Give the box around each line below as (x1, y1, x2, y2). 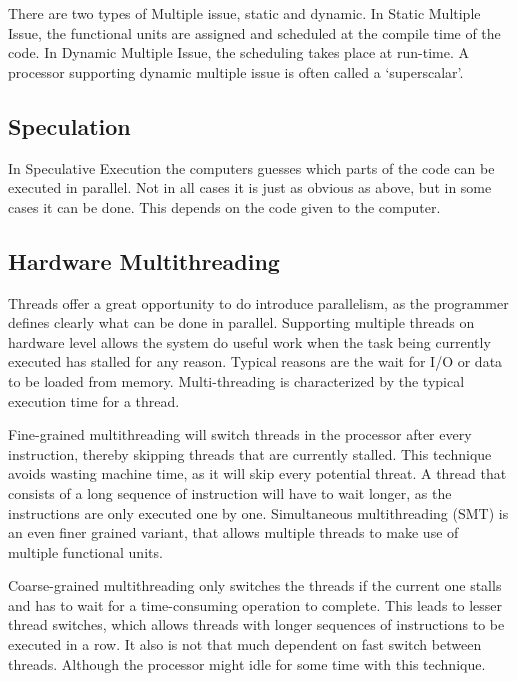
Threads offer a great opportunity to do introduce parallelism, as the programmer (8, 292, 509, 313)
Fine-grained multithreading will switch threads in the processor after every (8, 424, 472, 445)
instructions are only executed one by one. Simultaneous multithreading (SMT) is (8, 502, 509, 523)
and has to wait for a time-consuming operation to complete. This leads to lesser (8, 594, 503, 615)
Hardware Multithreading (8, 245, 280, 276)
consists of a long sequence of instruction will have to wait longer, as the (8, 482, 452, 503)
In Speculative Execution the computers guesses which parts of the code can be (8, 157, 495, 178)
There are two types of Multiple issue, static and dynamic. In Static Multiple (8, 3, 481, 23)
